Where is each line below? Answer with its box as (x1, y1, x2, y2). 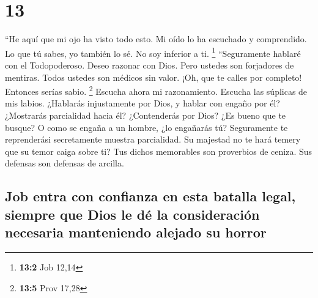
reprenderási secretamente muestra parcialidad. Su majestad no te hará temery (5, 133, 301, 146)
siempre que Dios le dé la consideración (5, 204, 260, 223)
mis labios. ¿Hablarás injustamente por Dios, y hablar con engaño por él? (5, 97, 280, 110)
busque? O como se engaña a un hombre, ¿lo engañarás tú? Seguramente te (5, 121, 288, 133)
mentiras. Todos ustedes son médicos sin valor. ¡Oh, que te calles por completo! (5, 70, 302, 83)
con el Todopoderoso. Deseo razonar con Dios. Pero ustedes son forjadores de (5, 58, 294, 71)
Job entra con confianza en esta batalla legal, (5, 187, 296, 206)
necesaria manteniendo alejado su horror (5, 223, 267, 242)
